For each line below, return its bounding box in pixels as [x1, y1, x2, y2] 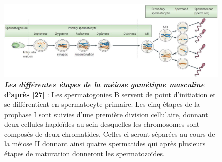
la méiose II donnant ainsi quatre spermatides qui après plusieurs [4, 138, 206, 149]
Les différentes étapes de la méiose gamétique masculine [4, 79, 205, 89]
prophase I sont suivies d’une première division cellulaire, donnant [4, 109, 208, 119]
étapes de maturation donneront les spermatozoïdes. [4, 148, 165, 159]
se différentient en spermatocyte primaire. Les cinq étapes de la [4, 99, 200, 110]
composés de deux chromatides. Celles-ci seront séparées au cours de [4, 128, 215, 139]
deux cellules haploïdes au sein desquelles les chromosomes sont [4, 119, 200, 129]
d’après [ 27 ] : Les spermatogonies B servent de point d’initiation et [4, 89, 216, 99]
